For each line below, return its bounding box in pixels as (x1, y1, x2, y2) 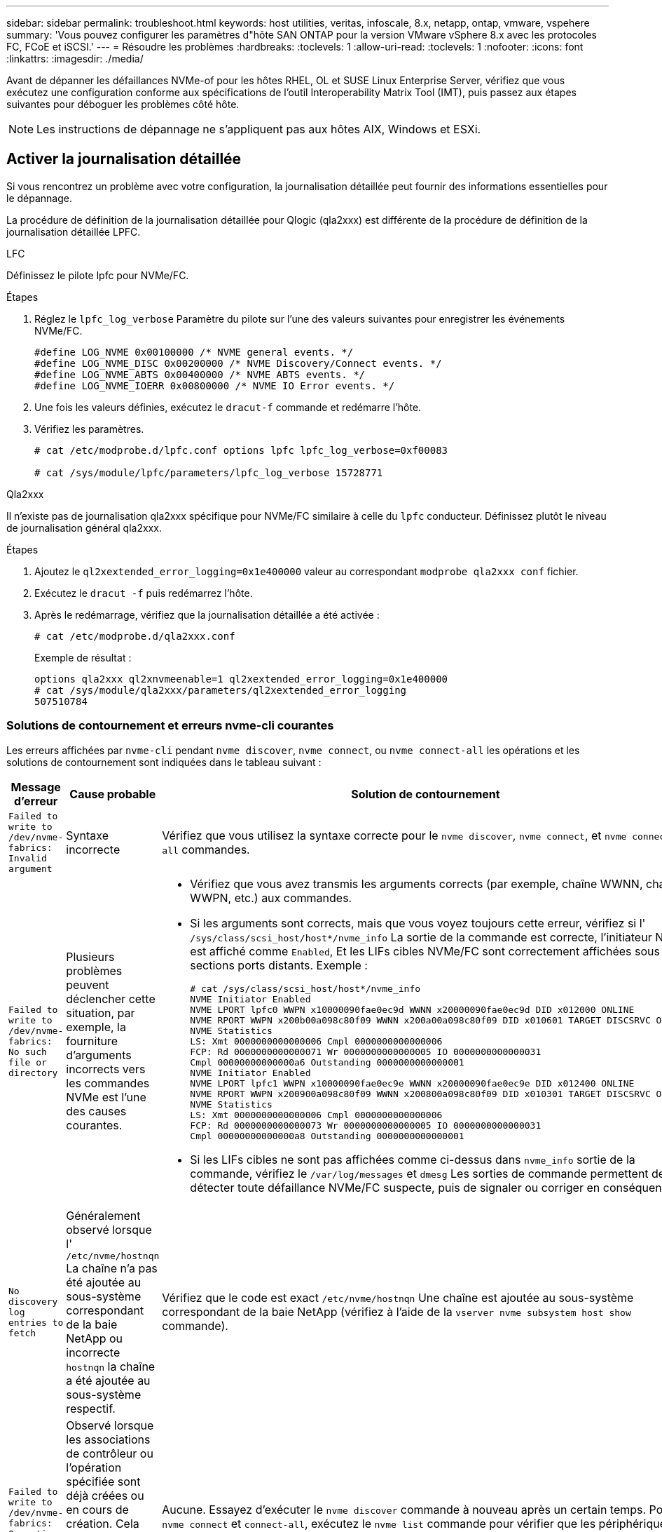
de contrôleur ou (66, 1446, 153, 1460)
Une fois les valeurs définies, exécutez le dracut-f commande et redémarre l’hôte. (34, 401, 422, 413)
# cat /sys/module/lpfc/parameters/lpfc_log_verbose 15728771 (34, 466, 383, 478)
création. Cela (66, 1516, 139, 1531)
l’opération (66, 1460, 122, 1474)
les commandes (66, 1076, 150, 1091)
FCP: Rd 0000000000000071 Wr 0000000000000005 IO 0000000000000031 (190, 1046, 542, 1057)
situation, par (66, 1006, 135, 1021)
